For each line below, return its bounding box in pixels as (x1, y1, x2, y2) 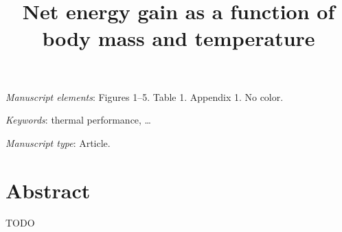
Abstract (5, 176, 91, 204)
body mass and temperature (42, 24, 315, 52)
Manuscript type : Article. (5, 135, 111, 150)
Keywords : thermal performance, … (5, 113, 151, 127)
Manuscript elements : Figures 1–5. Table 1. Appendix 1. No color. (5, 89, 284, 104)
